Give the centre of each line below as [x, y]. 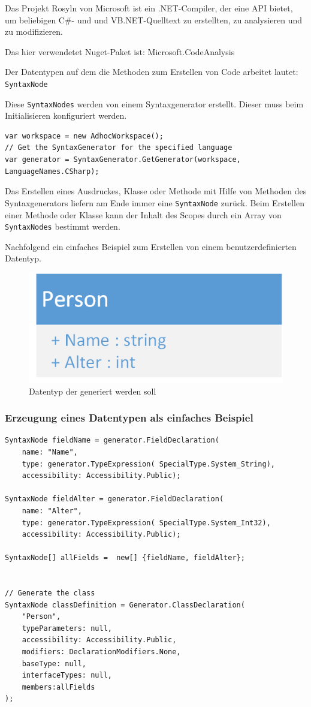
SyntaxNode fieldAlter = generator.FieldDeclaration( [114, 499]
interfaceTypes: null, [67, 676]
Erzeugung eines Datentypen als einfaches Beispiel [129, 418]
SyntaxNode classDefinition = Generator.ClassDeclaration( [125, 605]
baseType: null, [54, 664]
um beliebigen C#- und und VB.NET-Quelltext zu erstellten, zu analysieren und [154, 19]
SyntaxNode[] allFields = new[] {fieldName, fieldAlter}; [125, 558]
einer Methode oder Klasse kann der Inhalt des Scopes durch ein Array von [143, 214]
